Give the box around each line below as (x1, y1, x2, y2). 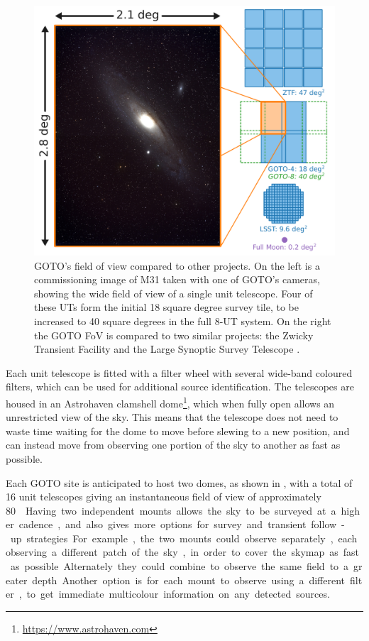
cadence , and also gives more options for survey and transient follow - (18, 517, 345, 532)
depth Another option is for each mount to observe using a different (32, 572, 346, 587)
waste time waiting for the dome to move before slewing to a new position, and (6, 423, 350, 438)
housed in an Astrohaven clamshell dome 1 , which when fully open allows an (6, 393, 335, 410)
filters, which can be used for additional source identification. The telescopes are (6, 379, 354, 394)
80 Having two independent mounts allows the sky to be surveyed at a (6, 503, 336, 517)
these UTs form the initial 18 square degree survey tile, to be (34, 300, 299, 314)
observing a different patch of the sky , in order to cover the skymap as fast (6, 544, 360, 559)
